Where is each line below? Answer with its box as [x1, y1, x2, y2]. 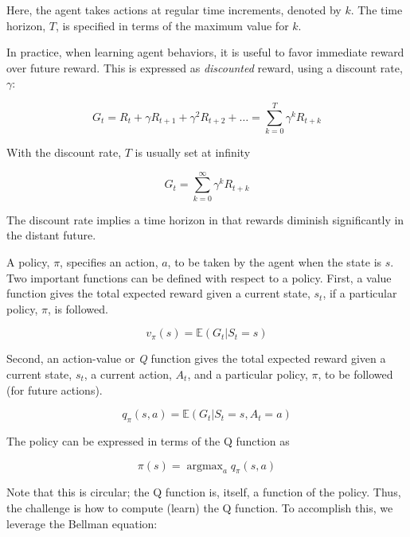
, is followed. [47, 300, 108, 317]
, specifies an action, [60, 254, 158, 270]
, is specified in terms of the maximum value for [55, 17, 289, 33]
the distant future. [6, 227, 96, 243]
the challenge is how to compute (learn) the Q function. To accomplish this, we [6, 499, 393, 516]
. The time [350, 2, 403, 18]
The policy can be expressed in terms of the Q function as [6, 432, 290, 449]
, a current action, [84, 365, 172, 382]
